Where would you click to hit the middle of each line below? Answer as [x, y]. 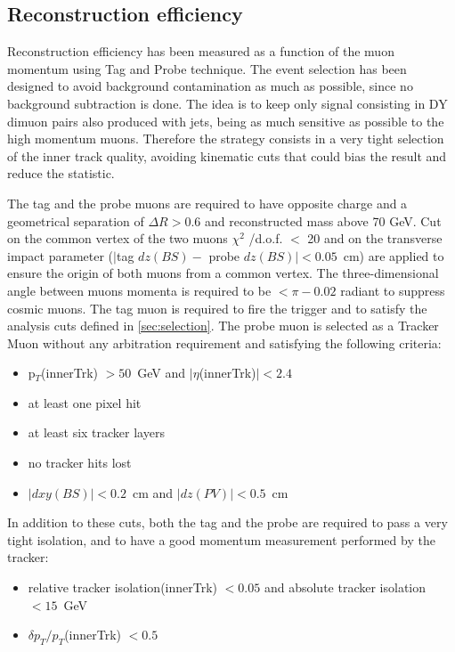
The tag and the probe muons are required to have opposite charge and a [207, 203]
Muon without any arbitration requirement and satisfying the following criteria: [224, 342]
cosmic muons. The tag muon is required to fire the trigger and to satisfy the [217, 308]
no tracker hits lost [80, 463]
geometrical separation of [76, 220]
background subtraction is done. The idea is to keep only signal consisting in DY [227, 103]
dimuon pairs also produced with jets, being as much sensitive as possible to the [226, 121]
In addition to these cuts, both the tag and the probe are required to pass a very [227, 522]
